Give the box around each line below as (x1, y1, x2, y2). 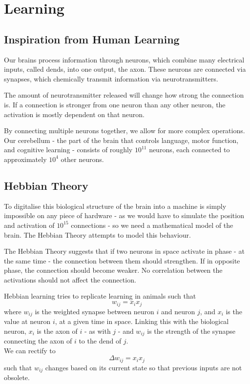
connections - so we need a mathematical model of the (71, 220, 233, 230)
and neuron (161, 306, 195, 316)
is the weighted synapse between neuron (35, 306, 154, 316)
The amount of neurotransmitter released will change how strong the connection (4, 90, 244, 100)
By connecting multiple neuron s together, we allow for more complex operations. (4, 125, 245, 136)
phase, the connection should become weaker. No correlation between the (4, 265, 223, 275)
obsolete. (4, 372, 30, 383)
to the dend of (79, 336, 122, 346)
